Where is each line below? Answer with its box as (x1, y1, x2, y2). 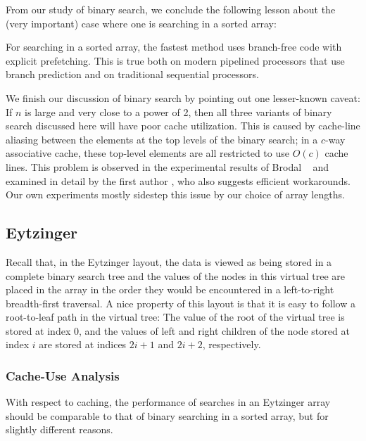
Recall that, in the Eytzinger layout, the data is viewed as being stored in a (6, 254, 332, 269)
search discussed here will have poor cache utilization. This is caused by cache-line (6, 118, 360, 133)
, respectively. (202, 337, 261, 352)
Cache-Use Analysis (6, 367, 120, 384)
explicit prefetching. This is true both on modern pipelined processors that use (6, 53, 345, 68)
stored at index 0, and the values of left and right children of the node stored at (6, 323, 350, 338)
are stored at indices (39, 337, 127, 352)
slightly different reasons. (6, 422, 113, 437)
